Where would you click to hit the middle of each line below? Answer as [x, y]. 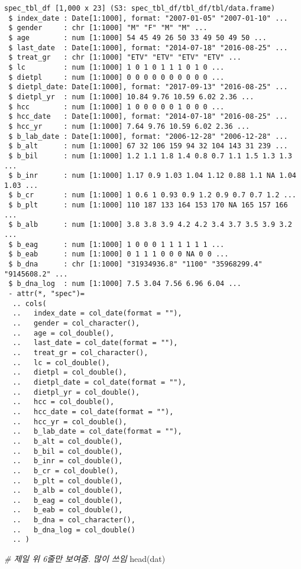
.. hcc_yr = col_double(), [70, 422]
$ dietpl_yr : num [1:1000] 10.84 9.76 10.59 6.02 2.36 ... [131, 97]
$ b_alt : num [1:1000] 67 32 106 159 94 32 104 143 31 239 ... [148, 146]
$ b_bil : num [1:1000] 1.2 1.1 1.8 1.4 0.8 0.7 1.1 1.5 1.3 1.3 [150, 156]
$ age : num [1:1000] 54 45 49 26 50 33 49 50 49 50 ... [137, 38]
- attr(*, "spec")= [47, 294]
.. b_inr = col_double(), [68, 461]
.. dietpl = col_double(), [70, 373]
